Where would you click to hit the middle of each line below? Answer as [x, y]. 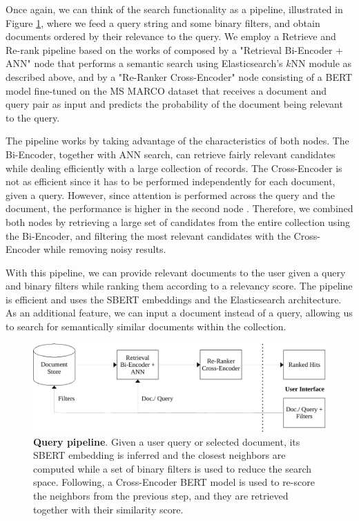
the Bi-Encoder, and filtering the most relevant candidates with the [148, 235]
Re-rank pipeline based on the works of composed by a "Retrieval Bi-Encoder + [174, 49]
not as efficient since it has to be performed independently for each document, [171, 181]
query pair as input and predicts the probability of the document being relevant [174, 104]
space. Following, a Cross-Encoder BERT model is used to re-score [174, 482]
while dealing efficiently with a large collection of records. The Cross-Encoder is [174, 168]
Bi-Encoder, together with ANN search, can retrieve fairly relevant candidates [171, 154]
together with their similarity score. [108, 509]
